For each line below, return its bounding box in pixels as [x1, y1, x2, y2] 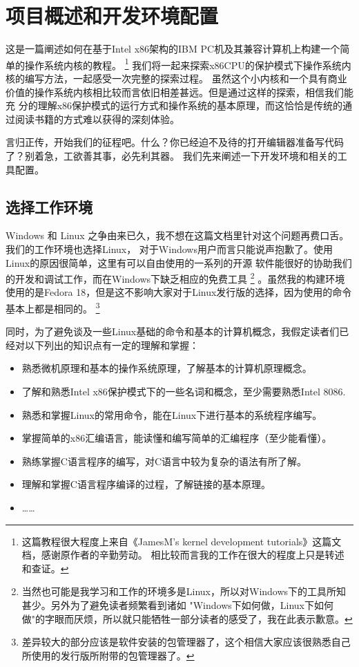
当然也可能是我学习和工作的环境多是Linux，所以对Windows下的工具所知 [21, 584, 347, 599]
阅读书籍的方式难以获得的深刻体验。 [14, 111, 179, 126]
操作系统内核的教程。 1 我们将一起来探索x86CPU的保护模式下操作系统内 [24, 55, 351, 72]
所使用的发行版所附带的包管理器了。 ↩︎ [21, 648, 195, 662]
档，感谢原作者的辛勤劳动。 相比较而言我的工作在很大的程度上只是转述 [21, 547, 345, 562]
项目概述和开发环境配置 [6, 1, 219, 30]
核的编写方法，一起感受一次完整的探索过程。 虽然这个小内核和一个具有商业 [6, 71, 347, 85]
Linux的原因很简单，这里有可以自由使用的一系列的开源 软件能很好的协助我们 [6, 255, 352, 270]
